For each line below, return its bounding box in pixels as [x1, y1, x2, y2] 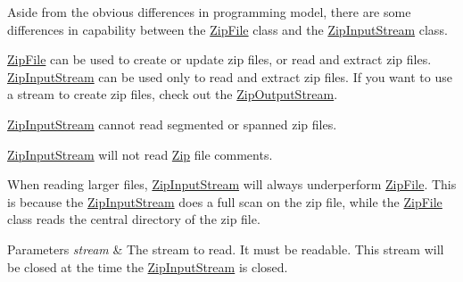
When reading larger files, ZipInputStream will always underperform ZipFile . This [7, 175, 457, 194]
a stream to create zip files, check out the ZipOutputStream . [7, 85, 338, 104]
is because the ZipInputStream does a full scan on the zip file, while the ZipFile [7, 192, 442, 211]
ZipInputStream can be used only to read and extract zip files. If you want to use [7, 67, 452, 86]
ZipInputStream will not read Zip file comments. [7, 145, 273, 163]
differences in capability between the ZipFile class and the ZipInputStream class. [7, 20, 448, 38]
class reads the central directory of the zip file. [7, 210, 260, 228]
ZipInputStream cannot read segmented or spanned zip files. [7, 114, 337, 133]
